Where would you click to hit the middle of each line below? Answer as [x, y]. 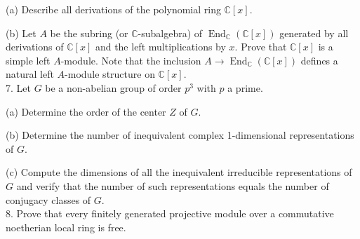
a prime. [245, 87]
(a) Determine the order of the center [86, 111]
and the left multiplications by [160, 47]
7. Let [18, 87]
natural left [30, 74]
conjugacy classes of [48, 199]
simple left [28, 60]
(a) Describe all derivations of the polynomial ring [113, 9]
